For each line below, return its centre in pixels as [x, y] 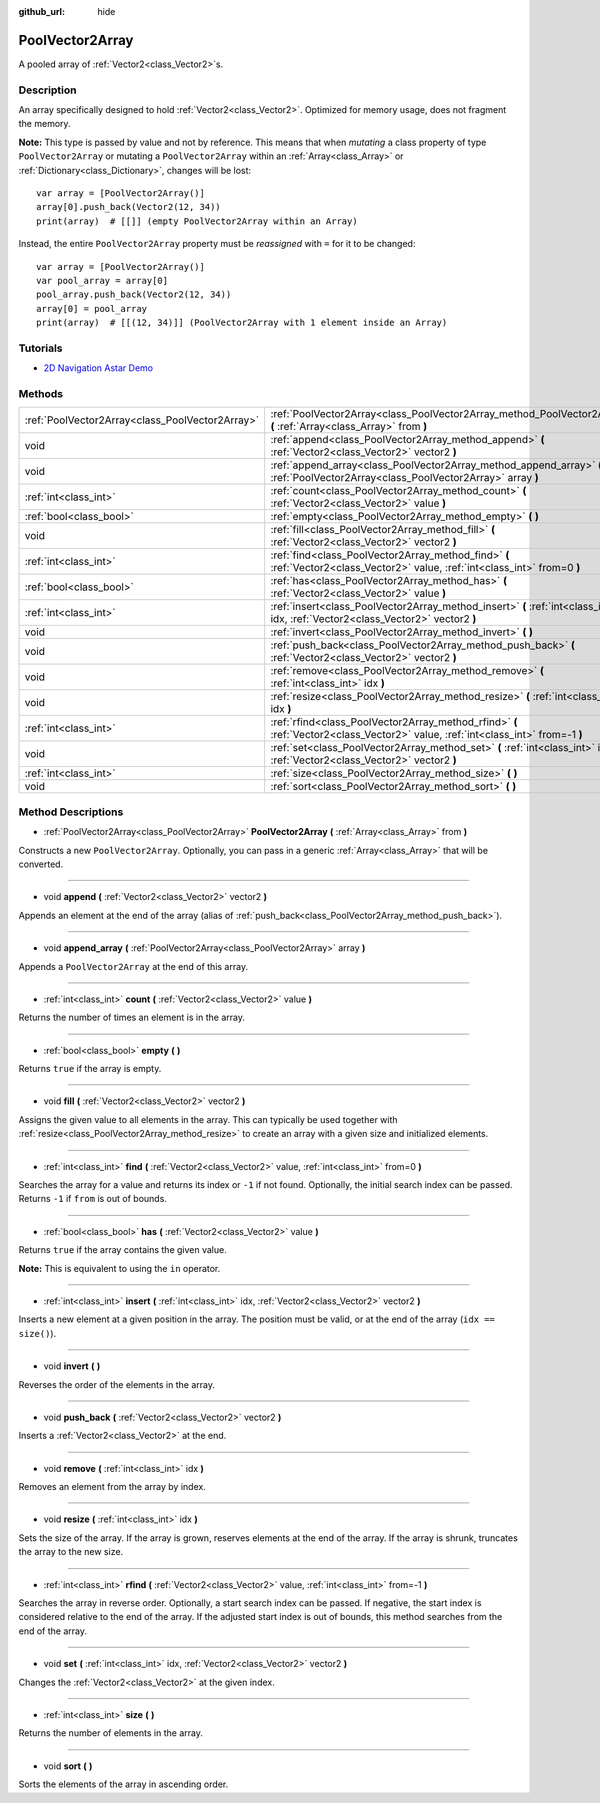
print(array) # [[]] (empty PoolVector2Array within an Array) [197, 221]
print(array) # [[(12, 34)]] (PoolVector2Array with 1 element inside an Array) [242, 323]
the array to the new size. [71, 1552]
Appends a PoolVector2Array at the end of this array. [133, 966]
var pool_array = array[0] [102, 280]
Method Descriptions [71, 812]
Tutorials [41, 348]
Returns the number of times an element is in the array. [131, 1017]
